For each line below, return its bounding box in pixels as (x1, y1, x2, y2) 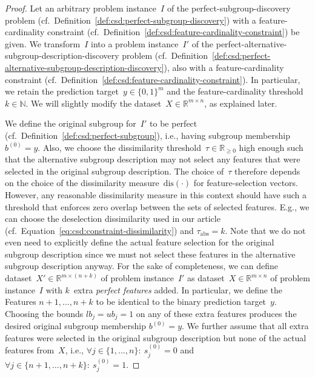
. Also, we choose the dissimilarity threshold (38, 141, 201, 153)
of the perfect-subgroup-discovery (167, 2, 291, 14)
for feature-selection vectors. (193, 176, 299, 189)
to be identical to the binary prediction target (96, 295, 267, 308)
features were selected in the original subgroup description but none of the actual (5, 331, 307, 344)
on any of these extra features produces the (136, 307, 297, 319)
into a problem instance (91, 37, 179, 50)
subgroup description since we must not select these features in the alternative (5, 247, 296, 260)
